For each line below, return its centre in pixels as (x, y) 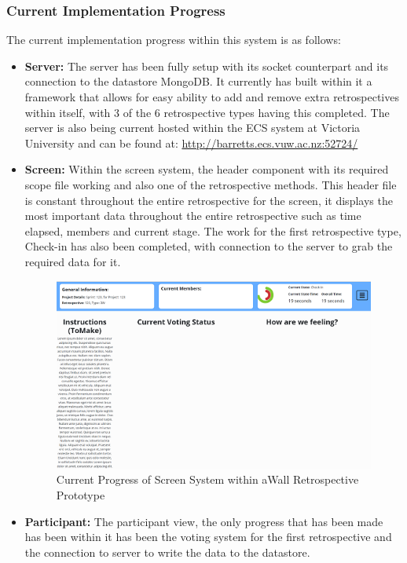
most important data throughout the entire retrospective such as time (193, 216)
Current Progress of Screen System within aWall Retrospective (207, 479)
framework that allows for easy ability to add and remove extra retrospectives (212, 97)
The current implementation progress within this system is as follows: (174, 40)
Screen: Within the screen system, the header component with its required (207, 169)
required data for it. (73, 261)
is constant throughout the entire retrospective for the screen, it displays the (209, 200)
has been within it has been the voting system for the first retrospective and (208, 537)
